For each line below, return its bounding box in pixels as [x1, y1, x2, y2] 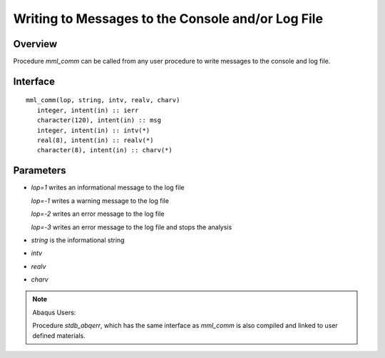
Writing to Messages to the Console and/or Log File [13, 11, 324, 26]
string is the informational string [31, 236, 125, 244]
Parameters [13, 164, 66, 176]
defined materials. [32, 331, 86, 339]
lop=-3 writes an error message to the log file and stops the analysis [31, 222, 232, 232]
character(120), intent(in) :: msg [36, 116, 162, 124]
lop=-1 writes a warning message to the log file [31, 197, 169, 205]
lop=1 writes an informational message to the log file [31, 183, 185, 192]
